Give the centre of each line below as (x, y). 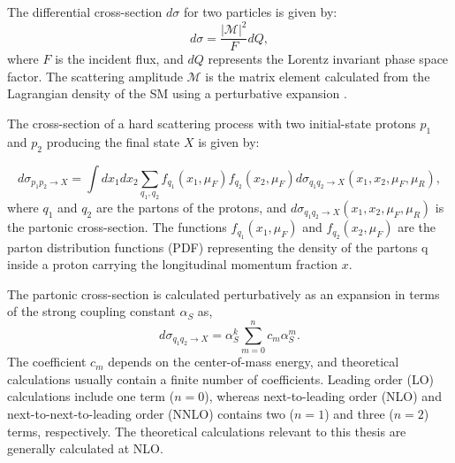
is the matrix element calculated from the (318, 76)
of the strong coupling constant (91, 311)
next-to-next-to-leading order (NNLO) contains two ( (151, 413)
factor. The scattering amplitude (95, 76)
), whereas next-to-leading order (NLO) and (323, 396)
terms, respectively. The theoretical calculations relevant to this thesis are (207, 431)
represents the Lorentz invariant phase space (328, 59)
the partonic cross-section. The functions (117, 227)
